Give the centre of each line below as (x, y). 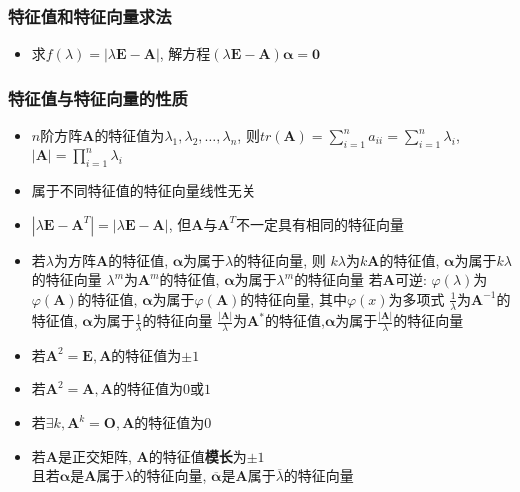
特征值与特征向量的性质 (98, 97)
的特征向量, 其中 (293, 298)
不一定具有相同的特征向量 (320, 223)
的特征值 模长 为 (197, 455)
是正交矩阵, (94, 455)
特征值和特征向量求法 (90, 15)
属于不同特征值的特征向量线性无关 (143, 190)
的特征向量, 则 (279, 259)
